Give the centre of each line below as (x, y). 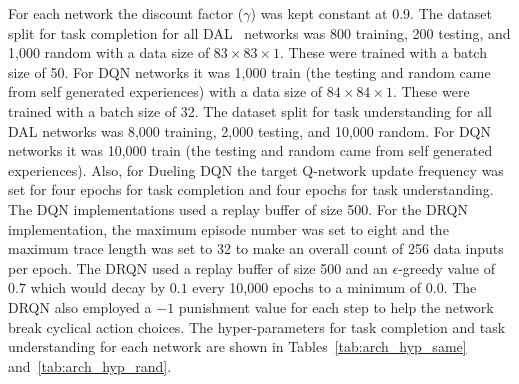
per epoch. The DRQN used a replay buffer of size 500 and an (198, 267)
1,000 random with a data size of (109, 52)
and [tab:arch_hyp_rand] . (90, 365)
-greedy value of (447, 267)
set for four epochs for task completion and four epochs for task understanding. (251, 189)
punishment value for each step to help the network (336, 306)
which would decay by (98, 287)
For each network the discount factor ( (126, 13)
